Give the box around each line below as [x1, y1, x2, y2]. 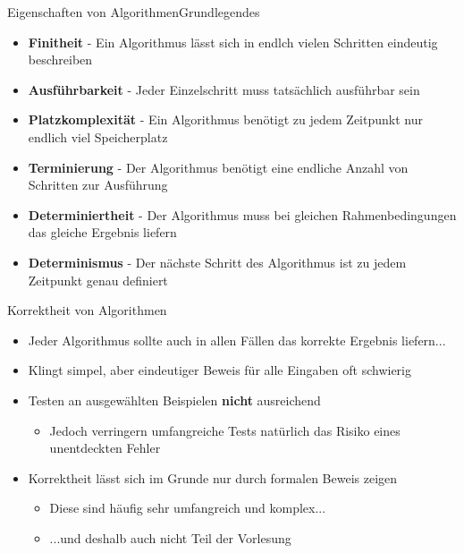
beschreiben [28, 50, 93, 69]
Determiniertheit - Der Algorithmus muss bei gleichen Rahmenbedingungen [28, 205, 457, 224]
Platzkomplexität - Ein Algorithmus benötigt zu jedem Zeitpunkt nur [28, 110, 423, 129]
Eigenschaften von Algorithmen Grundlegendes [7, 3, 260, 21]
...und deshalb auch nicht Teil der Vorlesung [49, 528, 291, 547]
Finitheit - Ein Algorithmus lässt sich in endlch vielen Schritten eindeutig [28, 32, 438, 51]
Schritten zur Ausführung [28, 175, 168, 194]
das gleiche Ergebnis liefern [28, 223, 177, 242]
